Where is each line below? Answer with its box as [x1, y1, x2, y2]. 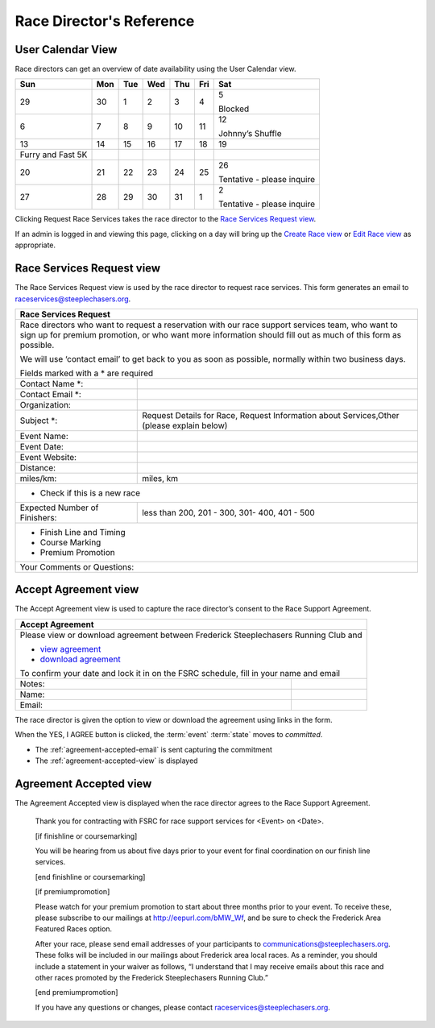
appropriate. [14, 240, 56, 250]
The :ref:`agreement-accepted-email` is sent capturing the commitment [35, 744, 273, 754]
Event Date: [19, 441, 64, 452]
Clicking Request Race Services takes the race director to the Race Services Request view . [14, 214, 317, 224]
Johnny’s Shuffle [217, 128, 282, 139]
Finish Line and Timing [39, 526, 126, 537]
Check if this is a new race [39, 487, 141, 499]
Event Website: [19, 451, 77, 462]
